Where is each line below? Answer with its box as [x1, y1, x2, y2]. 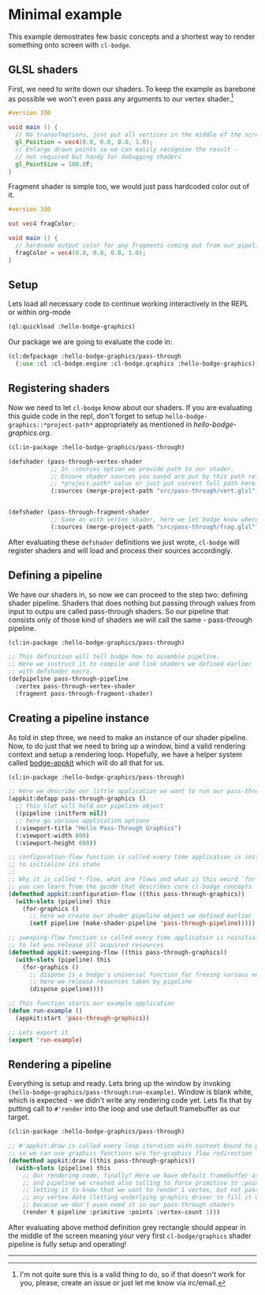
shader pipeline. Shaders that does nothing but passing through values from [8, 598, 256, 607]
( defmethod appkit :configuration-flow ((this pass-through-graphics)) [8, 890, 245, 898]
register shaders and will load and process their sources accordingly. [8, 545, 233, 555]
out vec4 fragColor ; [8, 220, 77, 228]
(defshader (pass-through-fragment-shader [8, 508, 150, 516]
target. [8, 1112, 30, 1122]
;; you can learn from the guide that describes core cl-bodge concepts [8, 883, 252, 891]
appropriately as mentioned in [94, 420, 192, 429]
